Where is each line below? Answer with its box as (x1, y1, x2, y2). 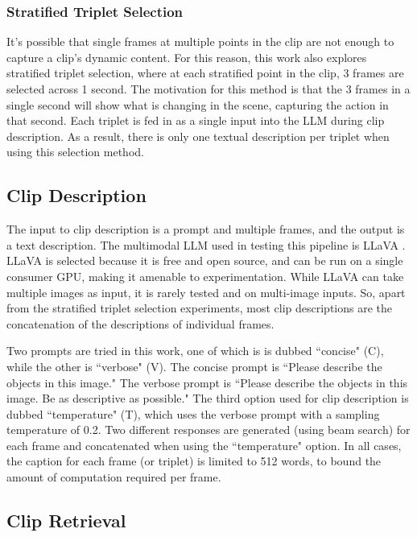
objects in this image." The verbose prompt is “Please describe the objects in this (6, 374, 408, 390)
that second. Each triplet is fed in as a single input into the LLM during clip (6, 112, 385, 129)
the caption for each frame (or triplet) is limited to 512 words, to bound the (6, 452, 382, 469)
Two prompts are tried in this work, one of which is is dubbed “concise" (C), (6, 342, 384, 359)
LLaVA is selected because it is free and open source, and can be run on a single (6, 252, 403, 269)
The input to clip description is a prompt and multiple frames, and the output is (6, 221, 405, 238)
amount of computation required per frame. (6, 469, 221, 485)
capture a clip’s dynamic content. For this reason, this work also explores (6, 48, 367, 65)
